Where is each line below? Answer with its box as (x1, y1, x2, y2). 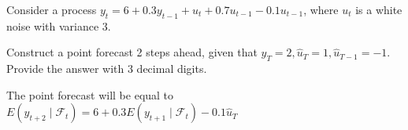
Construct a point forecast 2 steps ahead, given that (6, 44, 258, 60)
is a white (355, 2, 402, 17)
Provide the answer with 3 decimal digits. (6, 60, 207, 77)
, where (303, 2, 339, 17)
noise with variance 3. (6, 17, 111, 34)
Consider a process (6, 2, 97, 17)
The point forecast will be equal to (6, 86, 174, 103)
